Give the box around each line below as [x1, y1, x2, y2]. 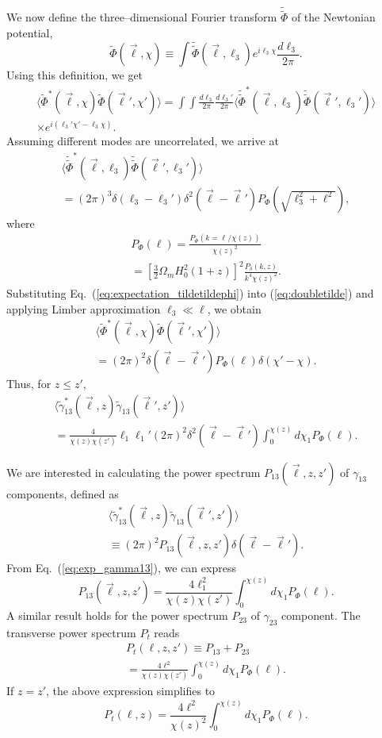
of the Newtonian [291, 9, 376, 25]
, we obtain [207, 300, 262, 317]
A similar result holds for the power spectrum [6, 607, 228, 624]
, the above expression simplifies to [46, 682, 216, 699]
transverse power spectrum [6, 624, 136, 640]
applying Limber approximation [6, 300, 161, 317]
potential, [6, 25, 53, 41]
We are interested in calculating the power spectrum [6, 463, 261, 480]
